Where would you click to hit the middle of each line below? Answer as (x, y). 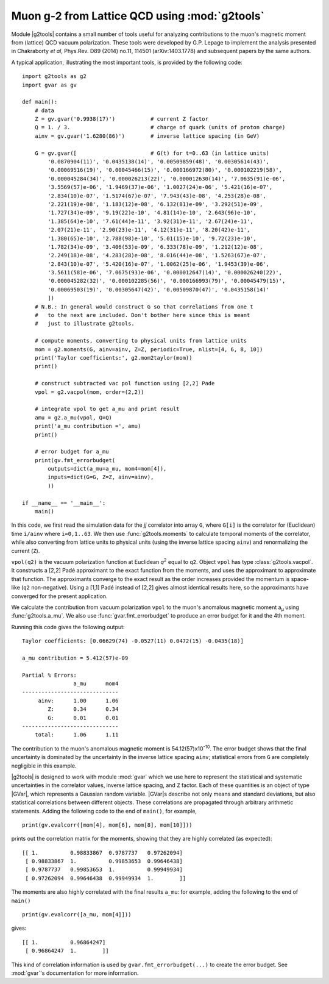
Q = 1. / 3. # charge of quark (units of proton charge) (160, 127)
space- (300, 579)
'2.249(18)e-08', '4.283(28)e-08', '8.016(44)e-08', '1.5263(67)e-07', (157, 255)
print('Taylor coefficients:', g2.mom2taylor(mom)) (113, 358)
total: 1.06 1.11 (76, 735)
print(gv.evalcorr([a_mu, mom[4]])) (77, 915)
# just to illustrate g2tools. (85, 324)
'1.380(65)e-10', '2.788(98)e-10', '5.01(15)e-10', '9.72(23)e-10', (152, 238)
